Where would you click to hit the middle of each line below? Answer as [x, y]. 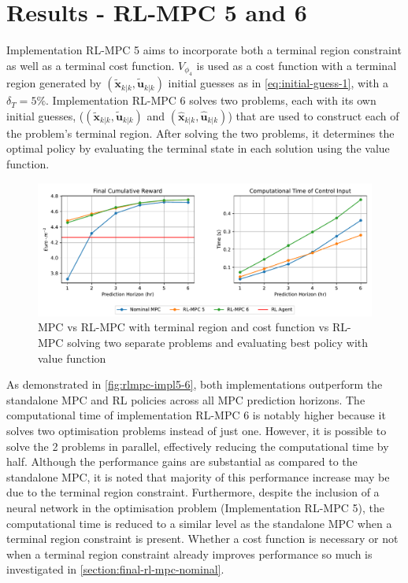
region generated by [54, 83]
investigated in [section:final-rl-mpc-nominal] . [115, 569]
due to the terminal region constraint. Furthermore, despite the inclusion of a [193, 492]
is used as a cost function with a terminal [297, 65]
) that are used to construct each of [313, 115]
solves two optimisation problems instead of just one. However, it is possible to [197, 430]
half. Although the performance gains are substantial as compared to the [182, 461]
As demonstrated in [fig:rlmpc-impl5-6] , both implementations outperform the [195, 384]
